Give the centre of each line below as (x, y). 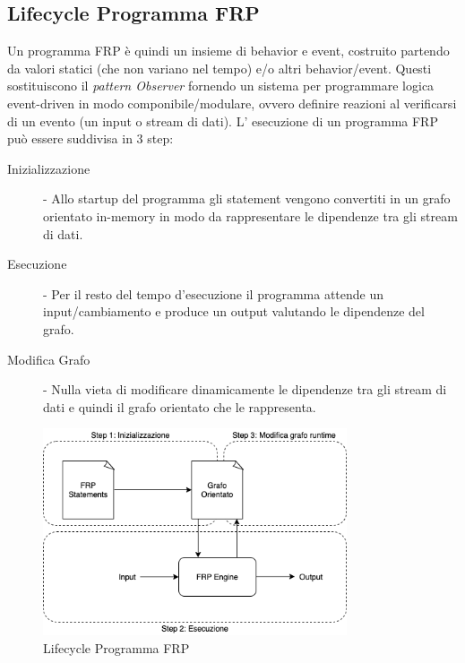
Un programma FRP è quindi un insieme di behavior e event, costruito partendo (228, 51)
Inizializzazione (49, 168)
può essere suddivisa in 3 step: (90, 138)
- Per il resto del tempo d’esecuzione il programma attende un (214, 293)
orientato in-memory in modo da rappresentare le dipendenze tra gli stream (250, 215)
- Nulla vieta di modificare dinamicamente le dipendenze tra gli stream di (245, 389)
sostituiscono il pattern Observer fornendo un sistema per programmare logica (221, 86)
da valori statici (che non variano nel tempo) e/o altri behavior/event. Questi (220, 68)
